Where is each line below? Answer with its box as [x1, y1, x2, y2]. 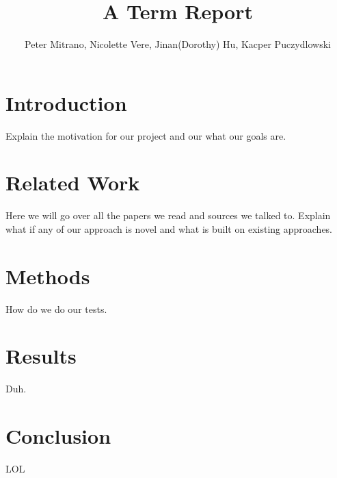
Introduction [5, 88, 127, 116]
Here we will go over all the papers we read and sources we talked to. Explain [5, 208, 331, 223]
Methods [5, 262, 90, 290]
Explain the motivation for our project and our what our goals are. [5, 128, 286, 142]
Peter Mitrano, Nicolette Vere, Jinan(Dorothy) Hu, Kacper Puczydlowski [25, 37, 331, 51]
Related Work [5, 168, 140, 197]
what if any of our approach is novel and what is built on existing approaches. [5, 221, 333, 236]
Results [5, 342, 77, 370]
